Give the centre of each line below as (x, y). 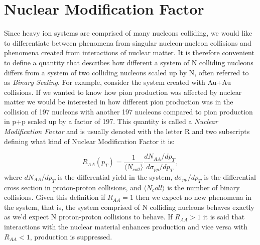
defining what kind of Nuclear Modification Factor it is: (89, 141)
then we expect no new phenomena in (194, 197)
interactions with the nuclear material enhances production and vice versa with (126, 227)
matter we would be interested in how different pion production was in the (119, 102)
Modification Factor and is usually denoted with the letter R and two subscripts (127, 131)
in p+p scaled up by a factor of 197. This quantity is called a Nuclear (111, 121)
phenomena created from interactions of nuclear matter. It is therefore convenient (129, 52)
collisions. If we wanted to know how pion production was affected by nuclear (123, 92)
